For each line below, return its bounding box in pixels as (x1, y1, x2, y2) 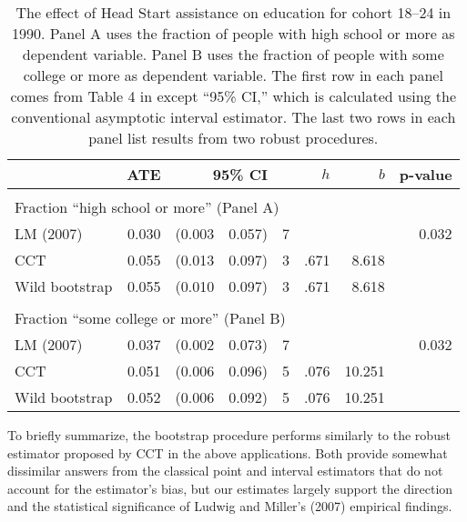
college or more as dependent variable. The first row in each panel (23, 65, 443, 85)
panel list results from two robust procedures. (88, 127, 379, 148)
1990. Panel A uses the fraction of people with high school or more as (12, 23, 455, 44)
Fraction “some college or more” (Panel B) (15, 307, 286, 328)
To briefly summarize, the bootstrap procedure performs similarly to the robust (7, 426, 451, 444)
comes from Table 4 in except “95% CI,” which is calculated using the (10, 85, 457, 106)
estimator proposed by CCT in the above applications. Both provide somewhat (7, 443, 448, 462)
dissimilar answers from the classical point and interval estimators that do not (7, 461, 443, 480)
